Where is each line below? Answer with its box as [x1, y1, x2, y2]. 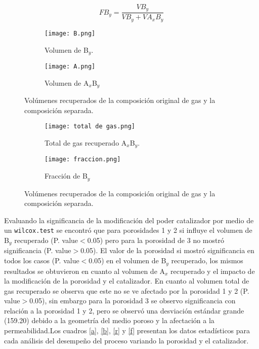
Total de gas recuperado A [45, 137, 127, 148]
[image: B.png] [45, 29, 96, 37]
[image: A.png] [45, 63, 96, 71]
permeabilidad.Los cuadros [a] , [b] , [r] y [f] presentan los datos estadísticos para [4, 325, 250, 336]
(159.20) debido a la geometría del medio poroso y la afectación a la [4, 315, 214, 326]
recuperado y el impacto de [170, 265, 255, 276]
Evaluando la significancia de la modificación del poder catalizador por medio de [4, 215, 254, 225]
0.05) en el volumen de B [89, 255, 166, 266]
